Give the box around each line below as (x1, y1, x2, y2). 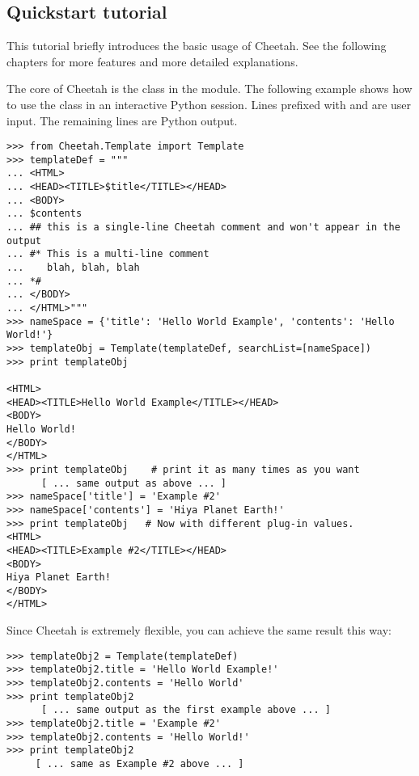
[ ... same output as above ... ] (40, 477, 227, 489)
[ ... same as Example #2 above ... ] (35, 757, 244, 770)
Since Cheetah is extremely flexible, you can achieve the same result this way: (6, 622, 391, 639)
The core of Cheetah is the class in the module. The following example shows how (6, 80, 413, 97)
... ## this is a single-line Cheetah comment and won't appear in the (6, 221, 400, 234)
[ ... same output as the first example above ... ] (40, 704, 331, 716)
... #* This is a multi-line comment (6, 248, 209, 260)
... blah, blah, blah (6, 262, 140, 274)
